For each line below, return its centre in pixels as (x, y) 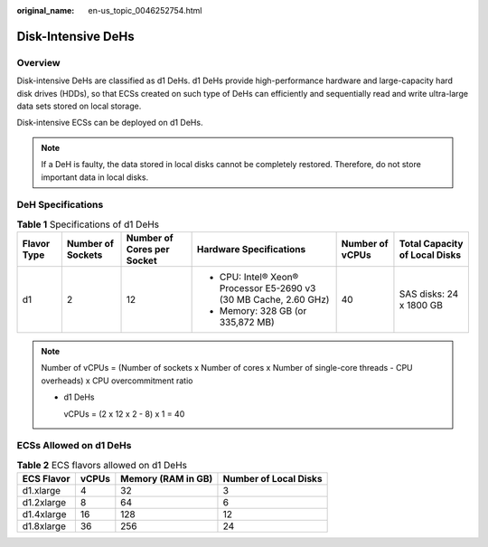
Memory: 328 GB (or (263, 311)
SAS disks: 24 (429, 294)
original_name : (46, 10)
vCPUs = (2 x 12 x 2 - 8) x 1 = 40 (124, 414)
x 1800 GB (421, 306)
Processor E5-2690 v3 (267, 288)
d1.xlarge (42, 491)
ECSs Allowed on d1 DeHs (74, 446)
